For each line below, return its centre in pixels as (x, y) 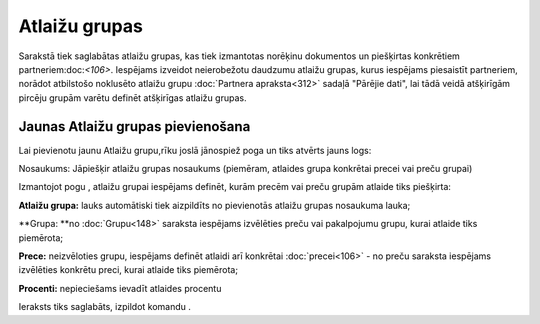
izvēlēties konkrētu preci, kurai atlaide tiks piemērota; (128, 270)
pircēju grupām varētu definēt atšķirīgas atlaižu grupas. (132, 97)
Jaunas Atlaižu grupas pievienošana (134, 126)
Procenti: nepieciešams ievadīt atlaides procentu (120, 288)
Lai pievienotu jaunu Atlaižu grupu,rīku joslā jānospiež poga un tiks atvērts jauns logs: (195, 150)
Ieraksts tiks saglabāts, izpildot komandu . (105, 307)
